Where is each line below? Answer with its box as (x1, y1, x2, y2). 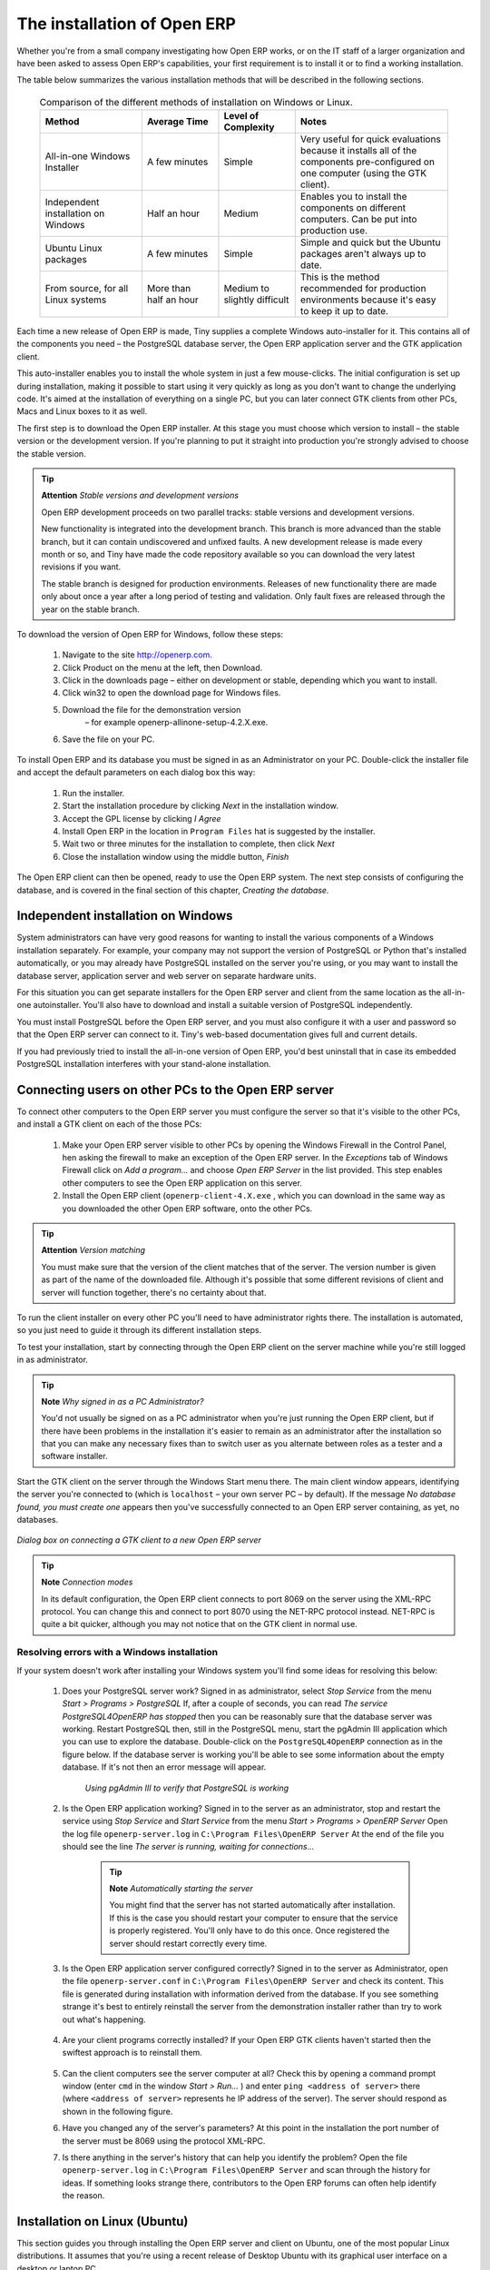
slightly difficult (223, 293, 289, 306)
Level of (223, 110, 260, 123)
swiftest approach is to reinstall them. (62, 2048, 203, 2058)
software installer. (41, 1451, 108, 1462)
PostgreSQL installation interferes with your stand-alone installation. (16, 1058, 271, 1069)
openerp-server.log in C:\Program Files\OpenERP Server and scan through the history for (62, 2165, 431, 2176)
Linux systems (44, 293, 107, 306)
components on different (299, 202, 407, 214)
